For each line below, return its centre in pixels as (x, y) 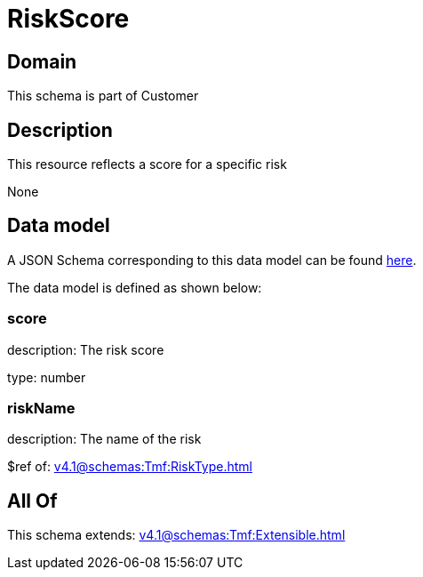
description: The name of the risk (104, 439)
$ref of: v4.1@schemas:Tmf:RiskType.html (130, 467)
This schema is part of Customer (103, 96)
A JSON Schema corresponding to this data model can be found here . (212, 260)
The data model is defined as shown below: (135, 287)
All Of (32, 501)
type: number (47, 377)
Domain (42, 61)
